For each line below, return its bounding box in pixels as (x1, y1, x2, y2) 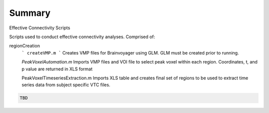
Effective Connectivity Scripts (9, 25, 71, 31)
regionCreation (9, 43, 40, 49)
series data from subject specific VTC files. (21, 82, 111, 88)
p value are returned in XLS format (21, 66, 93, 72)
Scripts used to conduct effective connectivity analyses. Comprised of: (9, 34, 155, 40)
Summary (9, 7, 51, 18)
